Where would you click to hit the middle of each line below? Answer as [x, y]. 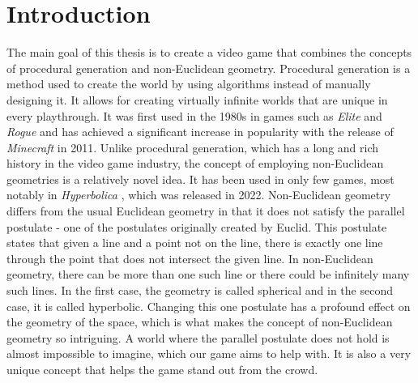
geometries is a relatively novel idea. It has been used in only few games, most [200, 179]
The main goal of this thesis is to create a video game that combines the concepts [209, 52]
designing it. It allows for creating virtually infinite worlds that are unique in [197, 99]
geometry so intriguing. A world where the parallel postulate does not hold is [198, 337]
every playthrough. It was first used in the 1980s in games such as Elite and [194, 115]
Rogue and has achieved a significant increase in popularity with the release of [200, 132]
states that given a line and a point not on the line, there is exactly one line [195, 243]
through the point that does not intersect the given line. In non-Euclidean [190, 258]
